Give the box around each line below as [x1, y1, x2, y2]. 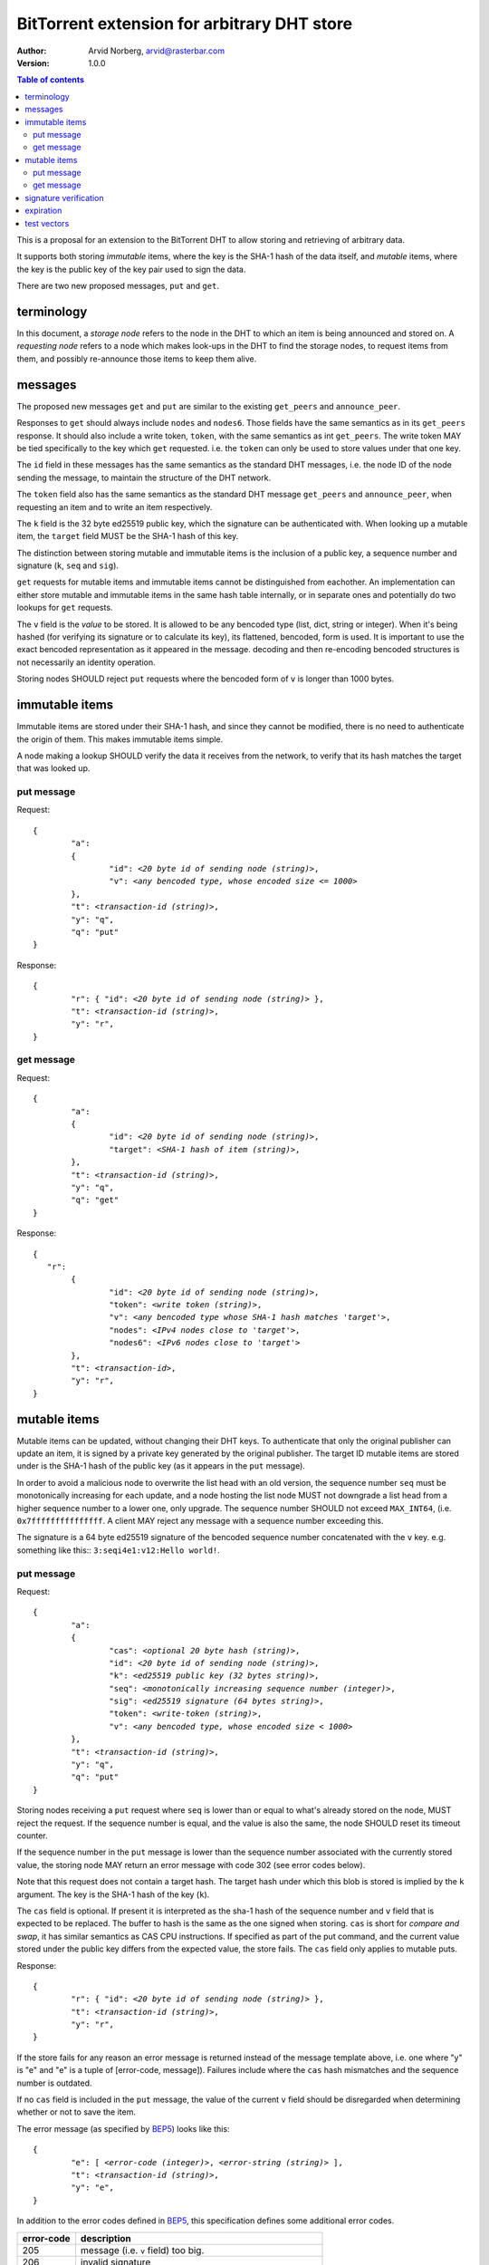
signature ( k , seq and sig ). [16, 560, 120, 571]
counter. [16, 1830, 48, 1841]
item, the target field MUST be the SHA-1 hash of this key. [16, 531, 239, 542]
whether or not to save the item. [16, 2106, 136, 2117]
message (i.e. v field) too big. [80, 2243, 205, 2256]
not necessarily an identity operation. [16, 657, 156, 668]
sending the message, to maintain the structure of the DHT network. [16, 472, 272, 483]
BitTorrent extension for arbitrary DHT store [16, 14, 353, 34]
